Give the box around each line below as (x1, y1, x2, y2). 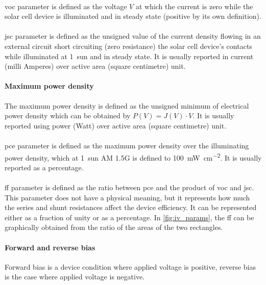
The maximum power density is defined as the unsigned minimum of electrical (5, 100, 249, 111)
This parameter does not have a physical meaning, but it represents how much (5, 192, 250, 202)
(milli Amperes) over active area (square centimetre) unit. (5, 61, 186, 71)
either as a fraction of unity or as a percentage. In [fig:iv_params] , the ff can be (5, 212, 254, 222)
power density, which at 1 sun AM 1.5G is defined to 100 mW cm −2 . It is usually (5, 150, 262, 163)
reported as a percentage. (5, 162, 84, 172)
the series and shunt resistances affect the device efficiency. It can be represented (5, 202, 257, 213)
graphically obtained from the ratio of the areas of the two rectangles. (5, 222, 223, 232)
